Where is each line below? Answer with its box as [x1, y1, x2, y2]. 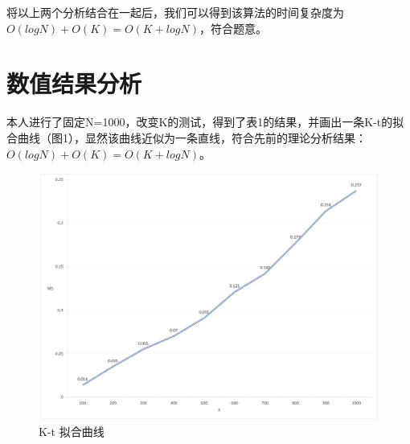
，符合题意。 [199, 19, 267, 36]
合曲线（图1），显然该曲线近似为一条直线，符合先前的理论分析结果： [6, 129, 367, 146]
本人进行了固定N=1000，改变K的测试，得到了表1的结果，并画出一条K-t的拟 [6, 113, 404, 130]
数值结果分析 [6, 67, 142, 100]
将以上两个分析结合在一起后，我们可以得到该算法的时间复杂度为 [6, 4, 344, 20]
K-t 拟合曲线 [39, 423, 105, 440]
